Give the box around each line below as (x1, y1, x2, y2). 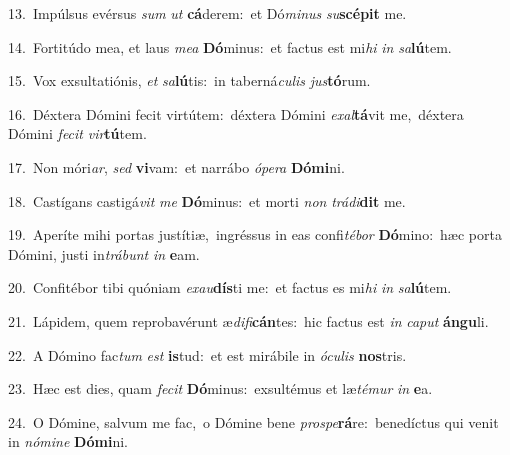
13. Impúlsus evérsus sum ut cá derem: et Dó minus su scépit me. (8, 3, 407, 23)
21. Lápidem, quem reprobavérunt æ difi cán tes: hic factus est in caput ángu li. (8, 310, 489, 331)
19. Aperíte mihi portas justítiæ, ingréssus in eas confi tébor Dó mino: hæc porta (8, 224, 502, 245)
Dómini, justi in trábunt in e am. (8, 243, 200, 264)
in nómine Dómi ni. (8, 431, 128, 452)
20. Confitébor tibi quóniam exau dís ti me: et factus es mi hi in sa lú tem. (8, 277, 452, 298)
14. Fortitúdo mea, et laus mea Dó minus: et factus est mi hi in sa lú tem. (8, 36, 452, 57)
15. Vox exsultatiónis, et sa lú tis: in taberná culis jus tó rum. (8, 70, 371, 91)
